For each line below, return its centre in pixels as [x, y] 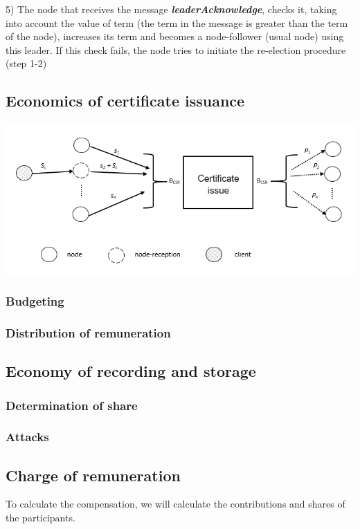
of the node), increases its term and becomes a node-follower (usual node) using [175, 36]
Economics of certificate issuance [125, 101]
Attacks [27, 437]
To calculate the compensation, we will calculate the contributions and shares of [175, 504]
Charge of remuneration [93, 475]
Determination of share [72, 405]
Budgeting [35, 301]
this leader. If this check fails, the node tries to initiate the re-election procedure [176, 49]
